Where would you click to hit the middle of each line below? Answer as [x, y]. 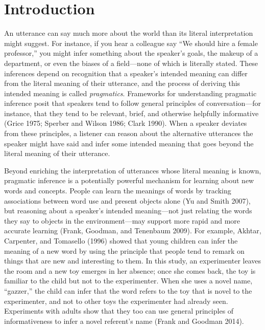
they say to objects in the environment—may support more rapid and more [122, 220]
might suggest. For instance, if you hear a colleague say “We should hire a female [131, 43]
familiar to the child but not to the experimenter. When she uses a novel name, [128, 281]
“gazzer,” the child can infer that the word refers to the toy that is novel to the [128, 290]
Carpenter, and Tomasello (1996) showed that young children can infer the [121, 240]
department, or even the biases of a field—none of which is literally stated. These [131, 63]
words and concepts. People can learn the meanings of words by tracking [118, 191]
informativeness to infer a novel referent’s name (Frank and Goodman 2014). [124, 321]
